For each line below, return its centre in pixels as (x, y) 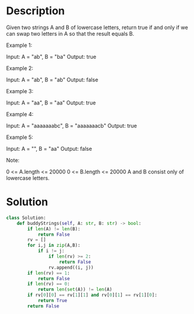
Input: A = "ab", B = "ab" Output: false (52, 80)
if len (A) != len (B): (54, 229)
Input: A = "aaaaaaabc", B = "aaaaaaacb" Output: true (72, 125)
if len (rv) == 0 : (48, 284)
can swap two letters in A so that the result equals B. (70, 33)
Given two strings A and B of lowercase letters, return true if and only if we (97, 27)
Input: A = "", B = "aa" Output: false (49, 148)
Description (35, 11)
